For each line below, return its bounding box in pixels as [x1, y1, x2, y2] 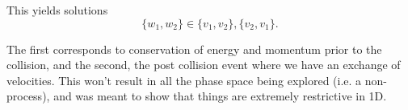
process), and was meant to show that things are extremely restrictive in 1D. [6, 88, 387, 104]
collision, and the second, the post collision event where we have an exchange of [6, 56, 401, 73]
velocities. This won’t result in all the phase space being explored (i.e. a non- [6, 71, 388, 88]
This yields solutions [6, 2, 108, 18]
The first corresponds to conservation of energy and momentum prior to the [6, 40, 382, 57]
